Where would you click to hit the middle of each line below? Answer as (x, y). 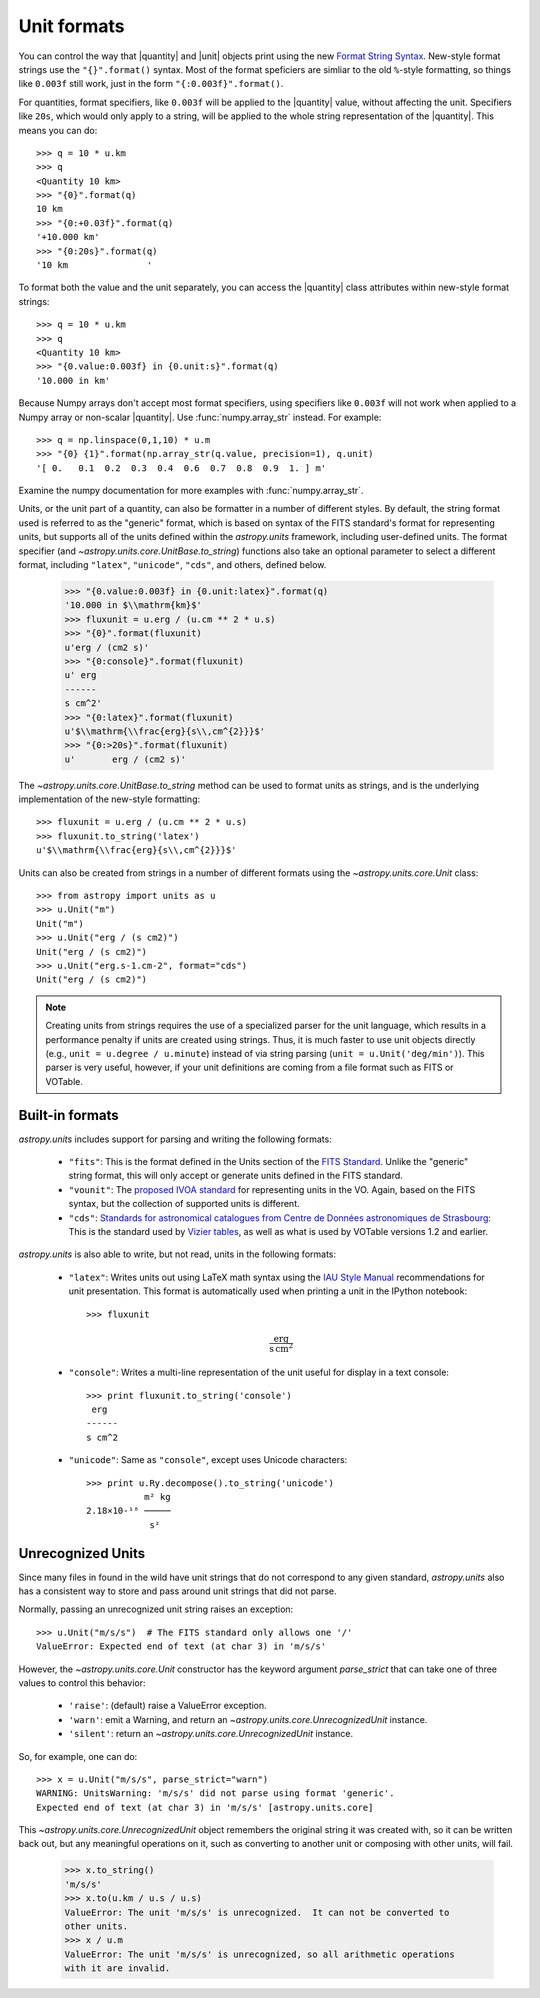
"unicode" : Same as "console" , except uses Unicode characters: (208, 1460)
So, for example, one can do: (78, 1756)
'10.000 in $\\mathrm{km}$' (133, 605)
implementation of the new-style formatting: (109, 799)
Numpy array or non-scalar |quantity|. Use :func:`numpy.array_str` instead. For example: (200, 417)
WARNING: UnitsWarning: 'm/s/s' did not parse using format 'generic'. (215, 1793)
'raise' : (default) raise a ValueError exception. (167, 1706)
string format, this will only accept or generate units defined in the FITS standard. (236, 1176)
